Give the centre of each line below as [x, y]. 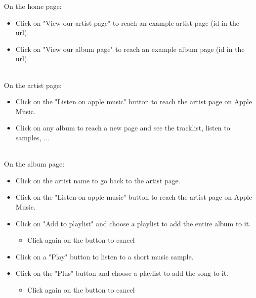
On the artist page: [33, 85]
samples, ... [32, 137]
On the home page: [33, 6]
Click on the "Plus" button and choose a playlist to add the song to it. [122, 273]
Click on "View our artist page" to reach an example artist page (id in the [127, 22]
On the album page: [34, 164]
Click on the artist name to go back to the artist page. [98, 180]
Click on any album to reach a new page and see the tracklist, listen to [123, 128]
